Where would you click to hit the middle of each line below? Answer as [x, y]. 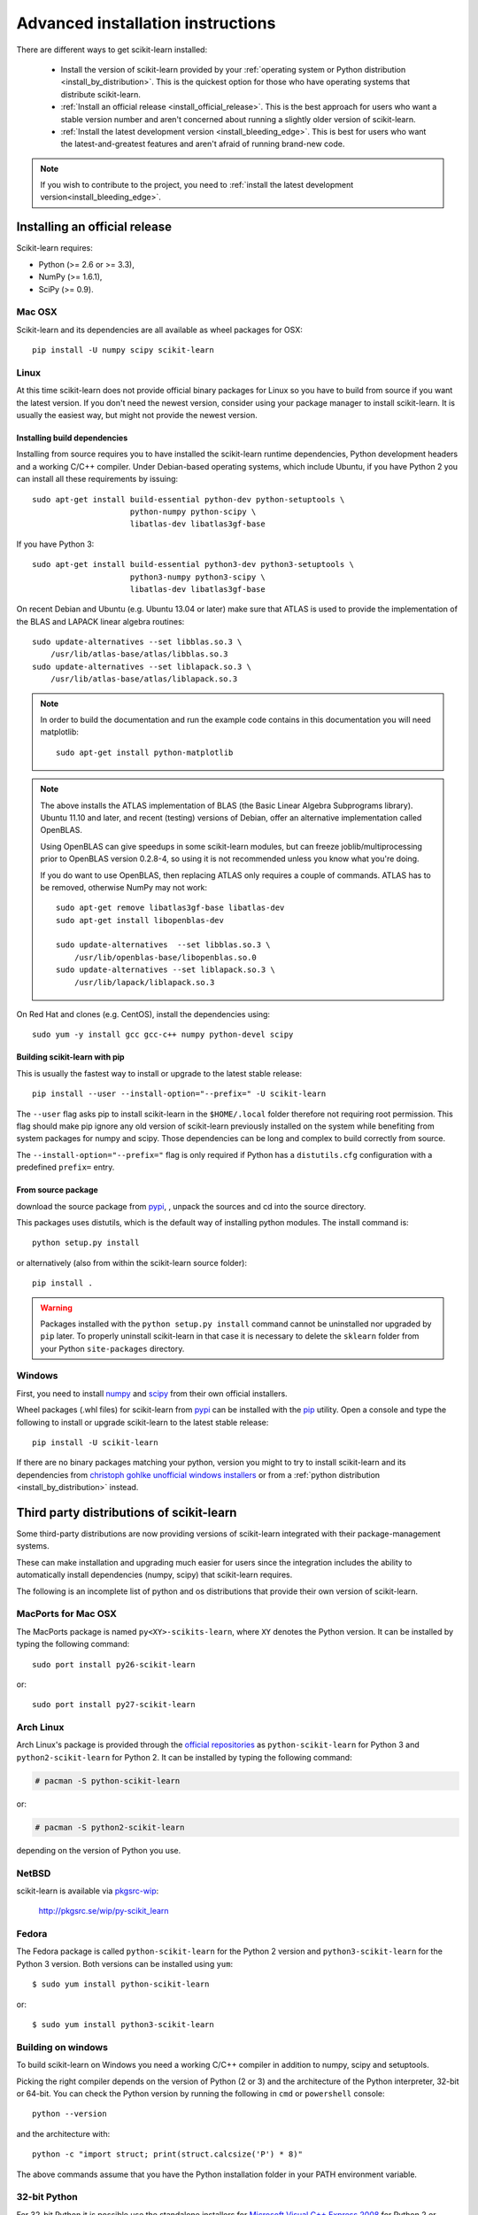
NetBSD [34, 1873]
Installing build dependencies [72, 438]
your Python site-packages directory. [112, 1348]
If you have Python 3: [55, 544]
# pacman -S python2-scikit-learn [110, 1827]
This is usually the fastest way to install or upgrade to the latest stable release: [159, 1073]
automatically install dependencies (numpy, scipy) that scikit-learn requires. [154, 1575]
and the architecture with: [63, 2133]
